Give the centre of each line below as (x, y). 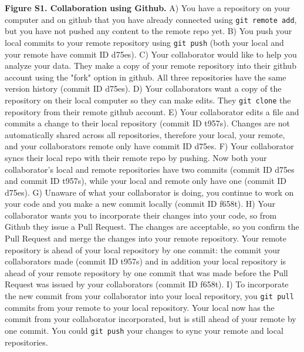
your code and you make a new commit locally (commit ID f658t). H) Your (140, 204)
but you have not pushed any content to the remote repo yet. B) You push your (148, 31)
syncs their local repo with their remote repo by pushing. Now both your (136, 157)
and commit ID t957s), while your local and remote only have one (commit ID (146, 181)
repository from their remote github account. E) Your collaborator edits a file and (152, 111)
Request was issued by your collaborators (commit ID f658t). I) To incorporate (147, 284)
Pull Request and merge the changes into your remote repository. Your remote (146, 238)
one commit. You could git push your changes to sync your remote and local (144, 330)
